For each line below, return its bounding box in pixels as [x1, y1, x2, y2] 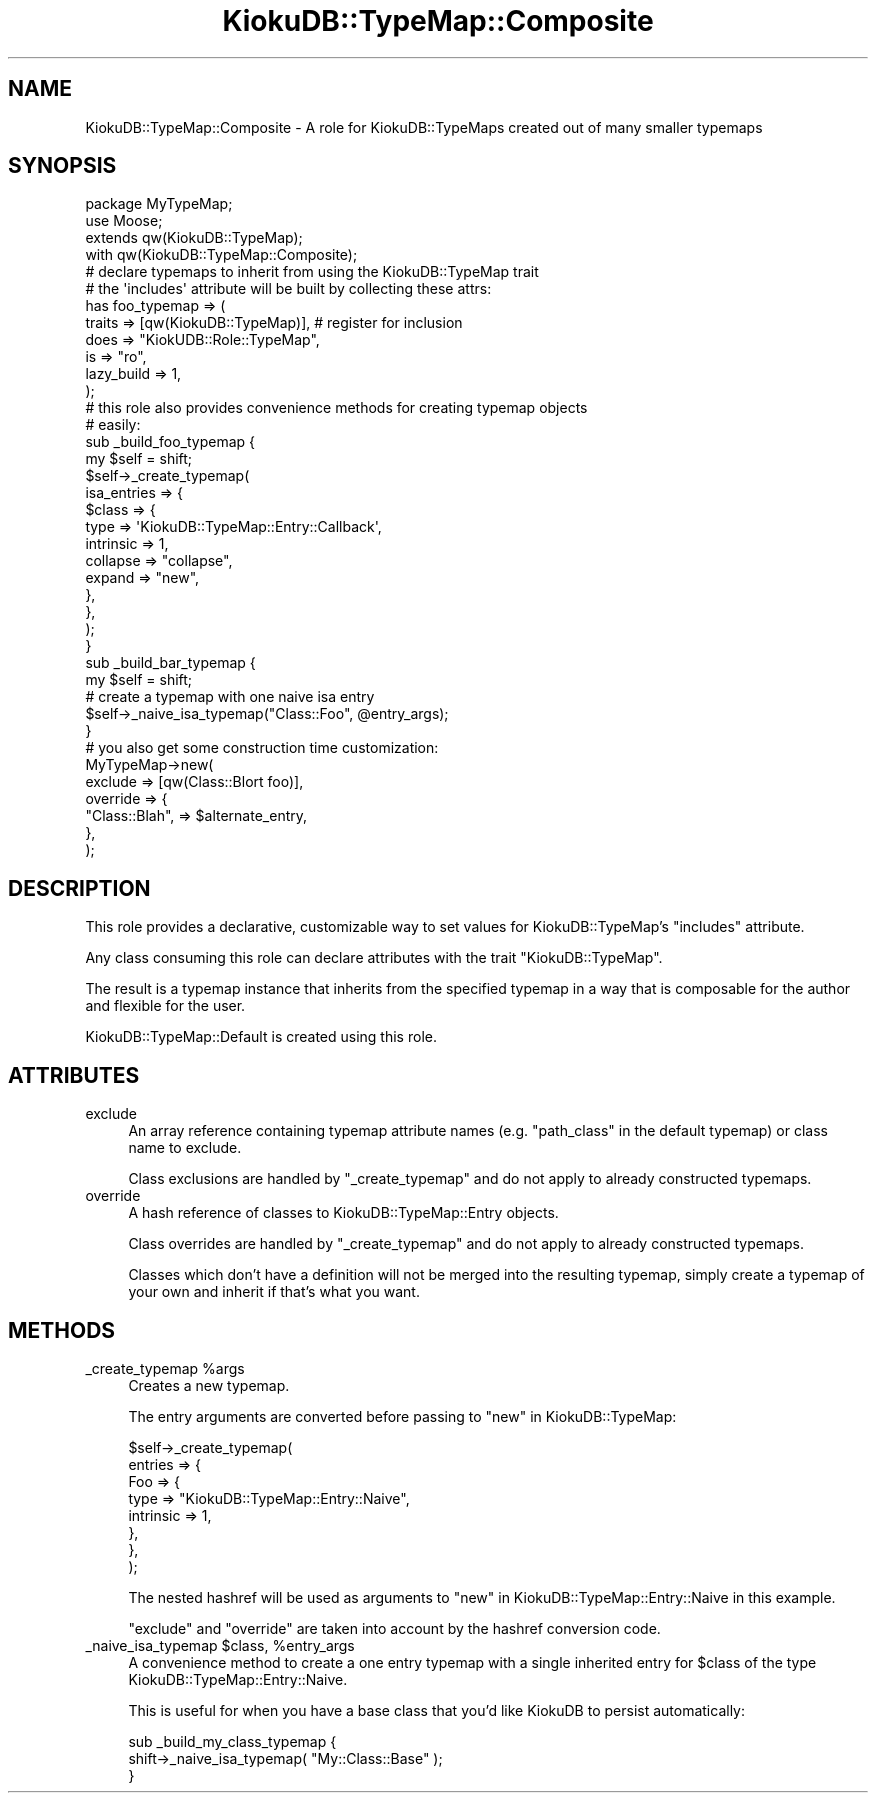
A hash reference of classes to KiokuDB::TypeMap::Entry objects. [128, 1204, 559, 1222]
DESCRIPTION [8, 875, 151, 901]
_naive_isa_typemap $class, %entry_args [85, 1636, 355, 1654]
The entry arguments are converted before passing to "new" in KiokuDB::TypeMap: [128, 1407, 677, 1425]
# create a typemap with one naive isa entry [85, 688, 375, 706]
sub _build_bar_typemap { [85, 654, 256, 672]
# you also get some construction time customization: [85, 739, 439, 757]
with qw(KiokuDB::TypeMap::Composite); [85, 246, 358, 264]
